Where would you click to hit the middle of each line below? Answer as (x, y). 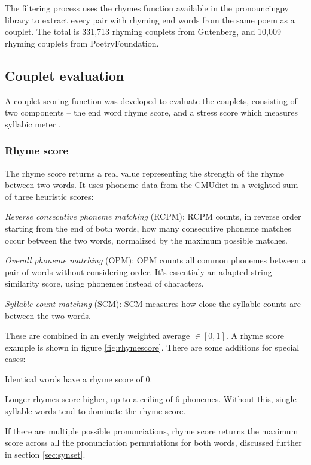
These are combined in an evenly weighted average (97, 335)
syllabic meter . (33, 124)
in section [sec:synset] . (45, 454)
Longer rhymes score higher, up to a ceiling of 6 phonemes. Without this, (139, 399)
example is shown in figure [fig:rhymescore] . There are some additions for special (152, 347)
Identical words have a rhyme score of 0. (79, 379)
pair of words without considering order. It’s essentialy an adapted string (138, 271)
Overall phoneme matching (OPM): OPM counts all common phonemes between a (155, 260)
